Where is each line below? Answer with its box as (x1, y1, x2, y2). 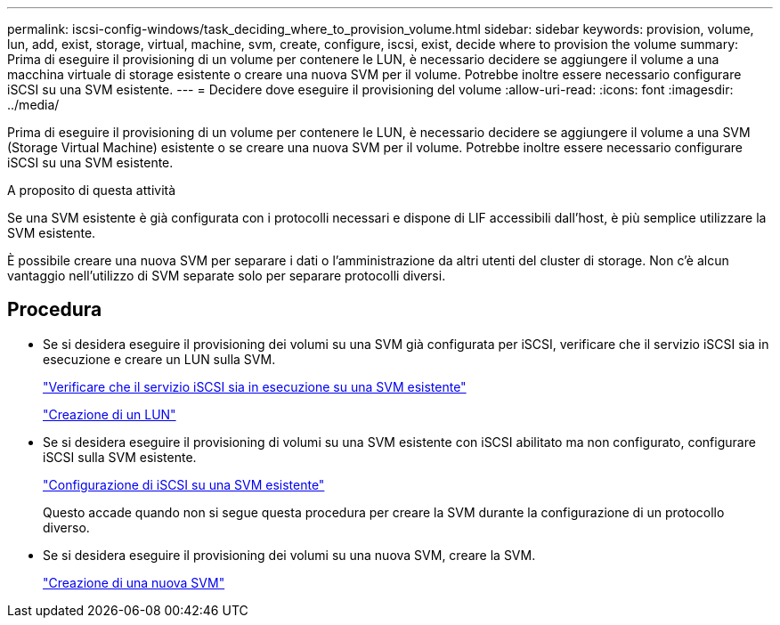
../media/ (7, 97, 60, 112)
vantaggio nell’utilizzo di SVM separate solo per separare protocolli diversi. (7, 268, 446, 283)
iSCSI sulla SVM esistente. (43, 449, 197, 465)
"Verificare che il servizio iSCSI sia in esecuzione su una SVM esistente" (43, 378, 467, 394)
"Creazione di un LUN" (43, 406, 176, 422)
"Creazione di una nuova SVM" (43, 574, 225, 590)
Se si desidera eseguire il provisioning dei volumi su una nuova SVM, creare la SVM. (43, 547, 536, 563)
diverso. (43, 519, 90, 535)
